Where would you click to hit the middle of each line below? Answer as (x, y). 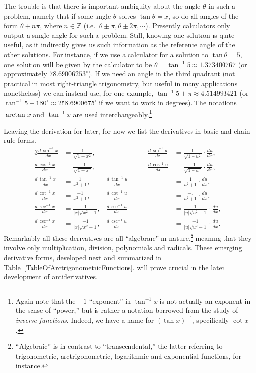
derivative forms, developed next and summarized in (83, 257)
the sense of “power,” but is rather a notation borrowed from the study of (127, 310)
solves (128, 16)
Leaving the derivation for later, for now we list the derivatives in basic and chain (127, 130)
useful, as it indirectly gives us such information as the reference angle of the (120, 45)
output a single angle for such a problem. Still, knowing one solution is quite (119, 35)
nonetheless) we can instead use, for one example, (79, 93)
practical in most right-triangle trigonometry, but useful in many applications (121, 83)
